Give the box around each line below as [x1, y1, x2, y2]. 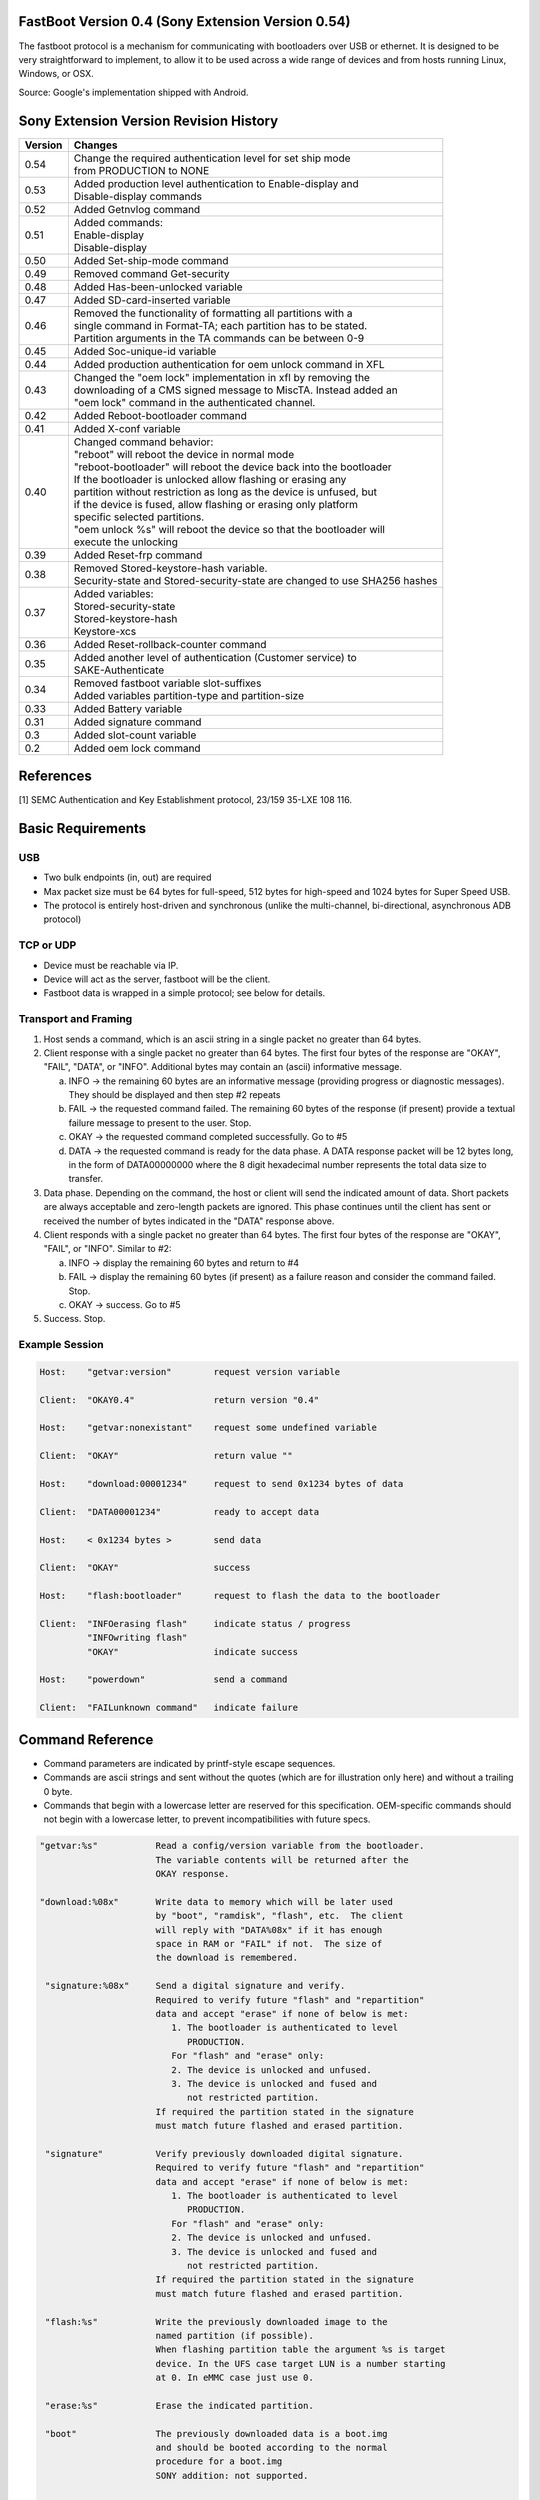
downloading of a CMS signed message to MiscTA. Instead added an [73, 383, 399, 397]
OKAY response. [155, 1868, 230, 1880]
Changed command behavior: [73, 435, 214, 449]
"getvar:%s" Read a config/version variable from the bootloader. [39, 1840, 425, 1852]
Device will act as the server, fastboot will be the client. [43, 973, 271, 985]
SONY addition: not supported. [155, 2470, 309, 2481]
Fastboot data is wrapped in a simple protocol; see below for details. [43, 987, 326, 999]
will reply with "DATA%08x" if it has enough [155, 1924, 383, 1935]
